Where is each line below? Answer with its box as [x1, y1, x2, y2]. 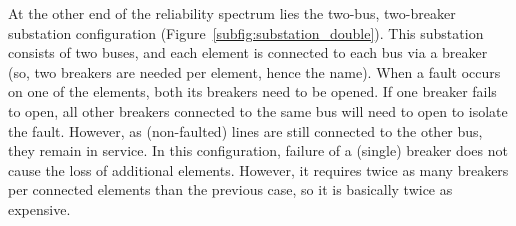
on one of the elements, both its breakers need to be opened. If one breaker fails [8, 81, 497, 102]
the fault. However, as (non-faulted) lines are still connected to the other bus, [8, 120, 483, 141]
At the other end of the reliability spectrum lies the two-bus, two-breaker [8, 3, 456, 23]
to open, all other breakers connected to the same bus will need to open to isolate [8, 100, 508, 121]
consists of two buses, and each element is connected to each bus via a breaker [8, 42, 488, 63]
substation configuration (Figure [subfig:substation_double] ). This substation [8, 22, 484, 43]
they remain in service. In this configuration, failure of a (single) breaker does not [8, 140, 508, 161]
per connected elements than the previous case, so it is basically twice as [8, 179, 453, 200]
